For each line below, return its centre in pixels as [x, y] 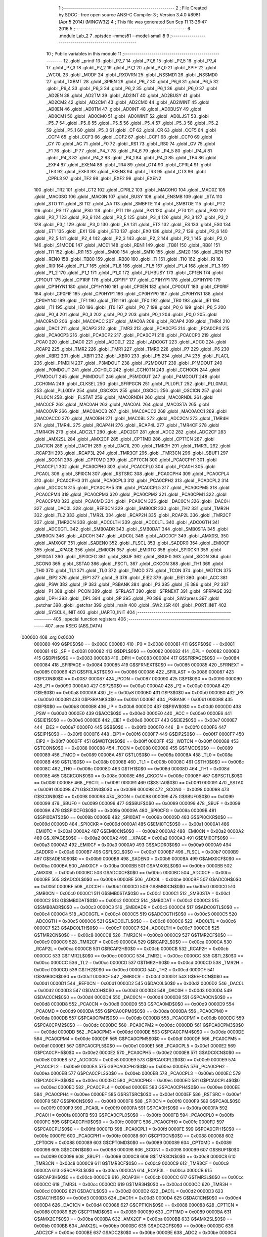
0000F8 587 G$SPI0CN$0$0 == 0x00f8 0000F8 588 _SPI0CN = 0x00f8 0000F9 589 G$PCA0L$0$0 [137, 1101]
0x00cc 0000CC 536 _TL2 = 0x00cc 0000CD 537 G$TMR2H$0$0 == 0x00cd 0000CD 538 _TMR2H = [139, 963]
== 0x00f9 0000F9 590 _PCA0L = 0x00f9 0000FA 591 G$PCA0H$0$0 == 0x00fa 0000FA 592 [131, 1108]
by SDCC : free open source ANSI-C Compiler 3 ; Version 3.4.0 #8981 [130, 15]
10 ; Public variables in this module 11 [84, 54]
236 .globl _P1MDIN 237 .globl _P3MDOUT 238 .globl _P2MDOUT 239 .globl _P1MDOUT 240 [128, 363]
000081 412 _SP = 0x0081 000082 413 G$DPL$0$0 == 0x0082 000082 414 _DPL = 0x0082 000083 [137, 651]
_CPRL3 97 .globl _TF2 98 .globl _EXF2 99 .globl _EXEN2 [104, 179]
